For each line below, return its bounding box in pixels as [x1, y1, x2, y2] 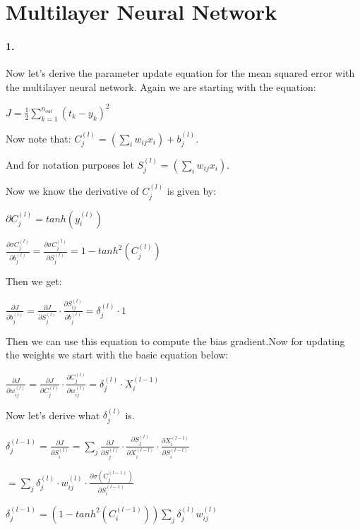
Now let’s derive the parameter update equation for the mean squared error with [6, 66, 355, 80]
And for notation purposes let [6, 157, 134, 171]
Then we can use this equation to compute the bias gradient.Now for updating [6, 333, 345, 348]
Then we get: [6, 274, 62, 289]
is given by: [167, 183, 217, 198]
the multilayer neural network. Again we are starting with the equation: [6, 79, 316, 94]
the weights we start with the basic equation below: [6, 347, 229, 362]
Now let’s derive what [6, 407, 100, 422]
